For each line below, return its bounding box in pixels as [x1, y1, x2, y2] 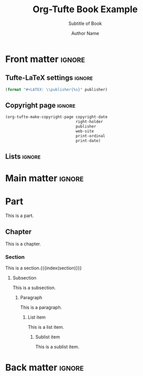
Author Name [71, 30, 99, 36]
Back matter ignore [5, 362, 84, 373]
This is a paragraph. [20, 304, 62, 310]
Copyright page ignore [5, 101, 76, 110]
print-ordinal [75, 133, 105, 138]
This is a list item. [27, 324, 64, 330]
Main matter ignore [5, 173, 84, 184]
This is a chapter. [5, 241, 42, 247]
